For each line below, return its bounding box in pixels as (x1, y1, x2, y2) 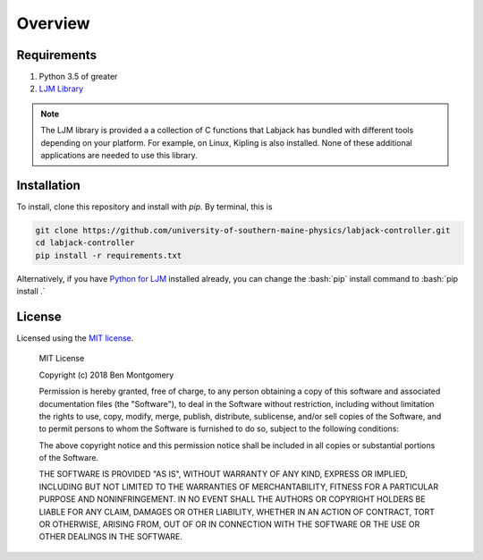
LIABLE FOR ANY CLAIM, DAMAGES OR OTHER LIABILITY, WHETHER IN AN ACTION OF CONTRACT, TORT (38, 506, 436, 517)
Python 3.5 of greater (38, 72, 118, 82)
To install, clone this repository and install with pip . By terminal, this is (16, 201, 273, 212)
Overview (16, 13, 90, 33)
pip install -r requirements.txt (35, 250, 182, 260)
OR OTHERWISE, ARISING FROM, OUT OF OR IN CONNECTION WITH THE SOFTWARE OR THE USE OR (38, 519, 420, 530)
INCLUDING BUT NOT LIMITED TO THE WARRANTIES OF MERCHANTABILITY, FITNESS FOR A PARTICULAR (38, 481, 438, 492)
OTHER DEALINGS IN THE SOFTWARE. (38, 531, 183, 542)
